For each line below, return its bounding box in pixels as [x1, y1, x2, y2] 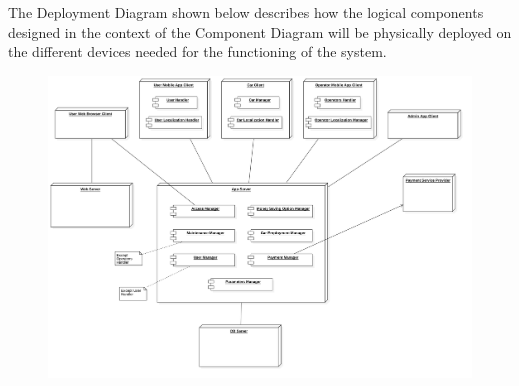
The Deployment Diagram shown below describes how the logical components [8, 2, 484, 22]
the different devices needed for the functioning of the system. [8, 41, 387, 62]
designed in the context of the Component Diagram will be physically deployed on [8, 21, 512, 42]
